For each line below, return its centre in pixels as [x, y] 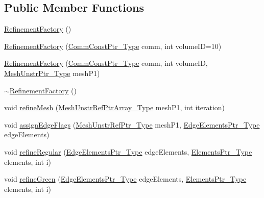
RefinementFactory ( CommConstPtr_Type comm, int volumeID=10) [113, 46]
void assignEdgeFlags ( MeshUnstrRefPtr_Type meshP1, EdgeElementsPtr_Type [132, 124]
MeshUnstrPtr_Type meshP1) [52, 73]
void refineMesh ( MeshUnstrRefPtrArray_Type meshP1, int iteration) [115, 107]
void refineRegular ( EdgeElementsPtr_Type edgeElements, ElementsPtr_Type [128, 151]
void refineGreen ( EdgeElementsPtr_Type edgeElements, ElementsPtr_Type [125, 179]
